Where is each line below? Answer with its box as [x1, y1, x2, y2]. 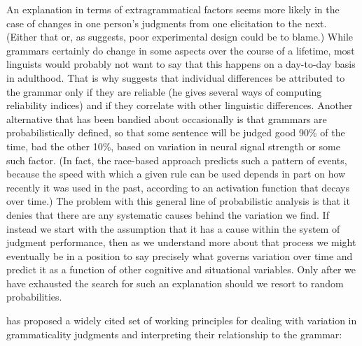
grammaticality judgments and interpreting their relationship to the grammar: [6, 326, 342, 341]
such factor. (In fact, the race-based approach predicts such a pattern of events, [6, 152, 347, 167]
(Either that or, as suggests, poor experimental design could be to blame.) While [6, 29, 354, 44]
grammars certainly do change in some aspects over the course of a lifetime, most [6, 43, 355, 57]
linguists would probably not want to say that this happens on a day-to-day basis [6, 57, 356, 71]
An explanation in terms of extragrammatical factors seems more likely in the [6, 2, 340, 16]
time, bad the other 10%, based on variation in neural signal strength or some [6, 138, 340, 153]
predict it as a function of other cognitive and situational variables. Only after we [6, 262, 356, 277]
